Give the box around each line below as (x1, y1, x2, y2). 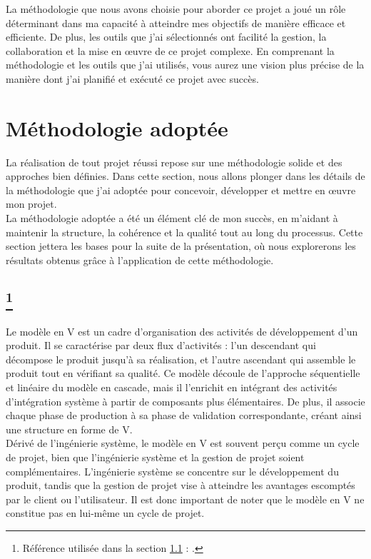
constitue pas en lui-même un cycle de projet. (6, 505, 205, 520)
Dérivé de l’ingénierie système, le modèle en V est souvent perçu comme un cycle (6, 435, 360, 450)
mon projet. (6, 196, 57, 211)
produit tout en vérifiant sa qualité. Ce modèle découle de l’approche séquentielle (6, 366, 360, 381)
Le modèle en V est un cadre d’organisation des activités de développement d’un (6, 323, 358, 338)
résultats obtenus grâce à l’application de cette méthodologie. (6, 252, 274, 267)
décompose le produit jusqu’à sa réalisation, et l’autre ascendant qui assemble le (6, 351, 356, 366)
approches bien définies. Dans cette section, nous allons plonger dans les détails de (6, 168, 365, 183)
